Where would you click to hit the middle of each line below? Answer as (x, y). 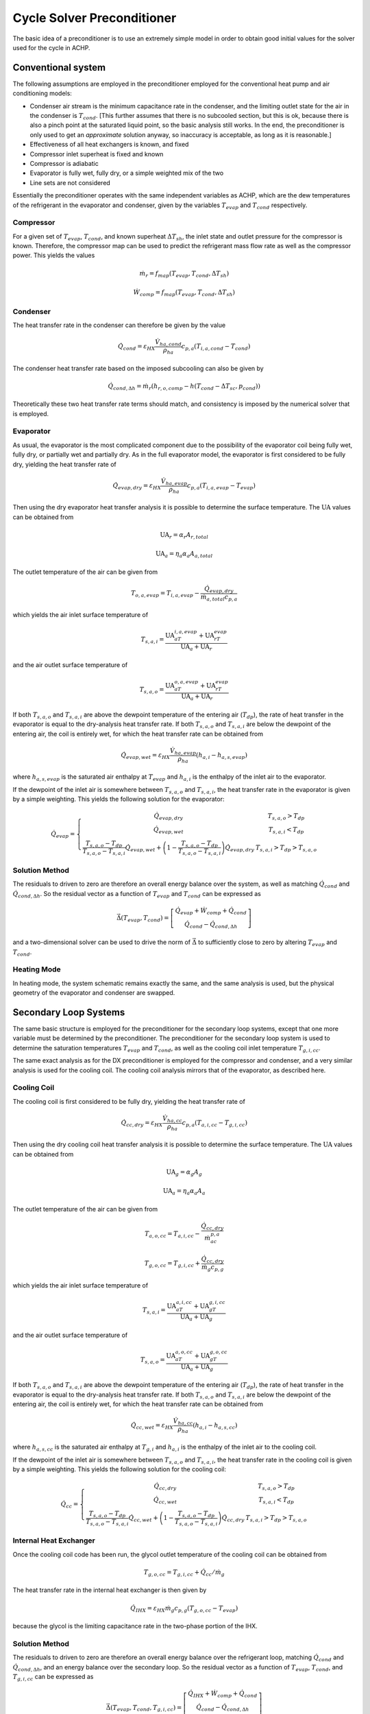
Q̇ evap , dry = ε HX (137, 486)
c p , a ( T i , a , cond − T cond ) (216, 348)
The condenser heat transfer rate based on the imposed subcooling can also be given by (138, 368)
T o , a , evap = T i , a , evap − (165, 594)
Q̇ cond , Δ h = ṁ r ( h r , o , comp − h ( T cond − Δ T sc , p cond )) (184, 387)
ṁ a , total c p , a (219, 598)
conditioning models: (42, 93)
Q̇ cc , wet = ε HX (152, 1426)
